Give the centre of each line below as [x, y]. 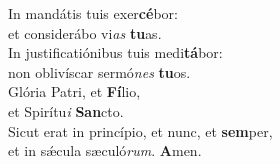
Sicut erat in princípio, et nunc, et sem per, [140, 130]
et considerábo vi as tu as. [85, 32]
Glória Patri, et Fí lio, [74, 91]
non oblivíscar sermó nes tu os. [99, 71]
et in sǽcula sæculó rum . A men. [105, 150]
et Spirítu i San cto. [66, 110]
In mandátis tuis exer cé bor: [93, 13]
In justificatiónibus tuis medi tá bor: [115, 52]
